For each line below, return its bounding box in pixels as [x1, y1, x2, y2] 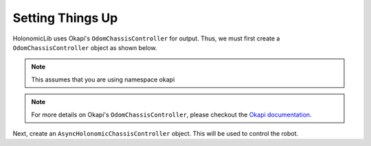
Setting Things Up [12, 10, 118, 25]
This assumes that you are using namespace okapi [31, 75, 175, 84]
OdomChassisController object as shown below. [12, 43, 157, 51]
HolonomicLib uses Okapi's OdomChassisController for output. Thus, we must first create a [12, 34, 280, 42]
